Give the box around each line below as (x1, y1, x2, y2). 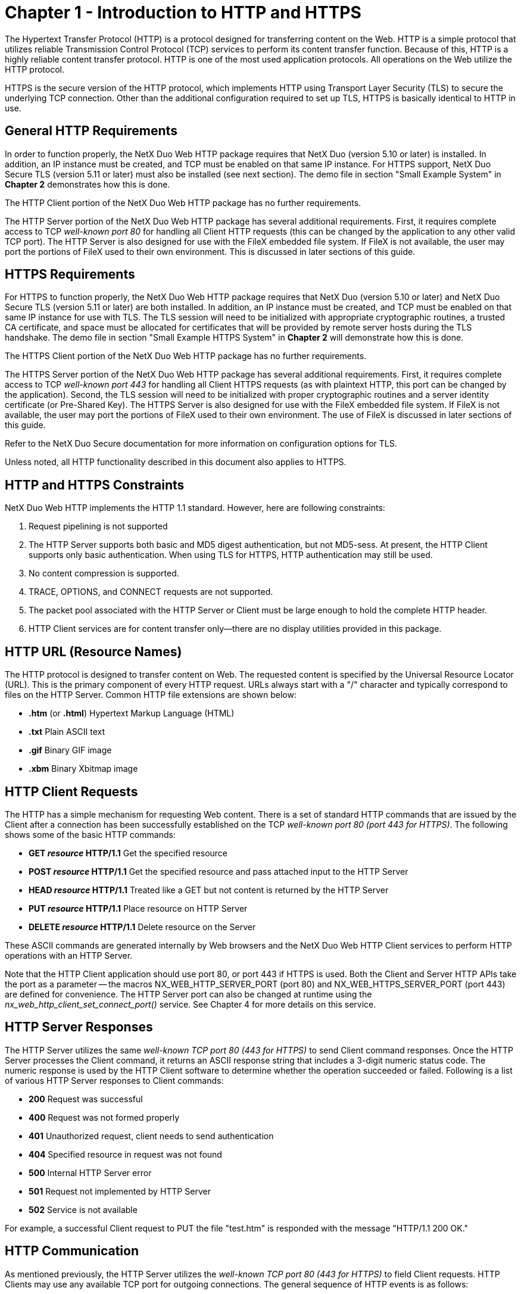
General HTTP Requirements (5, 123, 177, 139)
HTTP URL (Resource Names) (5, 644, 182, 659)
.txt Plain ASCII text (29, 726, 105, 737)
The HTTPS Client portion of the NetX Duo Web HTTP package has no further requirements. (5, 351, 367, 361)
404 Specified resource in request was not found (29, 1149, 222, 1159)
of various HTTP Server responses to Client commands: (5, 1075, 224, 1086)
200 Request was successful (29, 1093, 143, 1104)
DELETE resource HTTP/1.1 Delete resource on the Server (29, 921, 256, 932)
